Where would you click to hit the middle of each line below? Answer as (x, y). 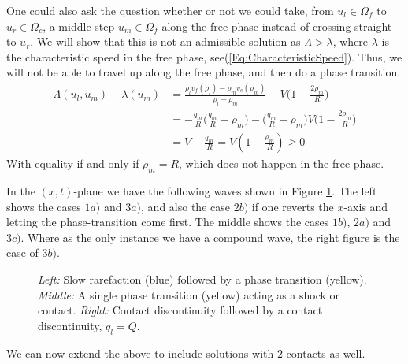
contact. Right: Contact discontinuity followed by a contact (180, 310)
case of (22, 253)
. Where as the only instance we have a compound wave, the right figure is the (210, 237)
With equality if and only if (73, 163)
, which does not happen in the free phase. (282, 163)
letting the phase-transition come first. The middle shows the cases (168, 222)
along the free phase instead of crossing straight (277, 26)
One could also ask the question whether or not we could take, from (170, 10)
